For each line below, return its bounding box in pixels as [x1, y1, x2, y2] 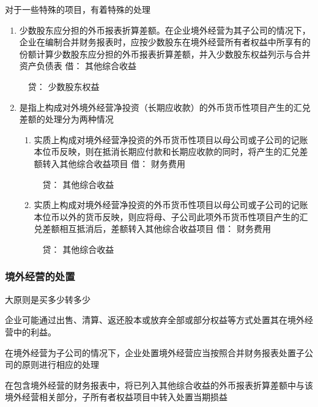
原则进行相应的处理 [21, 358, 99, 371]
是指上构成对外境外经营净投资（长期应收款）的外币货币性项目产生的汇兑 [19, 100, 311, 113]
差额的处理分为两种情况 [19, 113, 114, 125]
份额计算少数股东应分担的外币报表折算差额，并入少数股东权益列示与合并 [19, 47, 311, 60]
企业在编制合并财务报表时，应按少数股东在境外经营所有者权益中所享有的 [19, 35, 311, 48]
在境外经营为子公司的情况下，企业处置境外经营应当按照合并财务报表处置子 [5, 346, 305, 359]
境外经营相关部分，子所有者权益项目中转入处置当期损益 [5, 390, 227, 403]
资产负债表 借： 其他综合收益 [19, 59, 137, 72]
